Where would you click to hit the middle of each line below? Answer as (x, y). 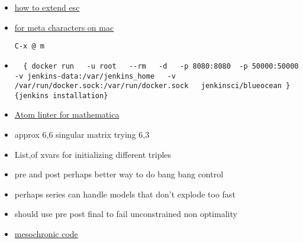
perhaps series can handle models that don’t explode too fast (125, 194)
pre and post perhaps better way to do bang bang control (119, 174)
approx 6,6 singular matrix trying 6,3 (82, 135)
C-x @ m (29, 46)
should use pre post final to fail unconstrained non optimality (126, 214)
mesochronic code (46, 234)
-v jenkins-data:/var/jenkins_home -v (95, 76)
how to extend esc (47, 7)
